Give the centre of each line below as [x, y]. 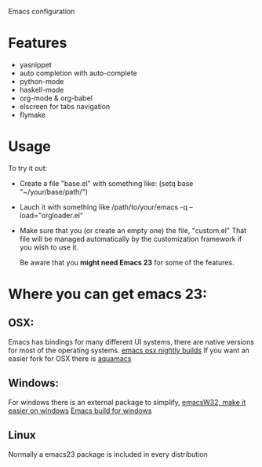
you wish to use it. [49, 247]
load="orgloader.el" [51, 215]
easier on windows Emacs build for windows [80, 410]
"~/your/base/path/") [54, 192]
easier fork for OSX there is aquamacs [70, 358]
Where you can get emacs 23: [108, 294]
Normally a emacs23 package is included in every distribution [108, 454]
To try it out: [28, 168]
